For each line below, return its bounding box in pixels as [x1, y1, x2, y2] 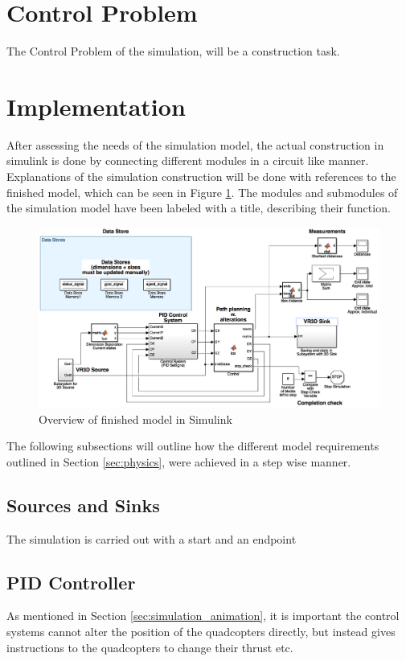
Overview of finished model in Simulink [39, 410, 232, 427]
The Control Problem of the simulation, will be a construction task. [6, 43, 340, 60]
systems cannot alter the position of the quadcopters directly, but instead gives [6, 623, 396, 639]
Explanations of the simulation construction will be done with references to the [6, 168, 396, 185]
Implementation [6, 89, 186, 122]
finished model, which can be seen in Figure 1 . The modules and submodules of [6, 183, 398, 200]
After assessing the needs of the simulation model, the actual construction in [6, 136, 384, 153]
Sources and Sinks [6, 492, 160, 517]
